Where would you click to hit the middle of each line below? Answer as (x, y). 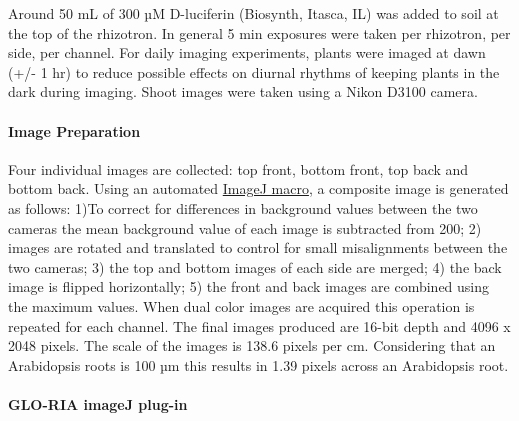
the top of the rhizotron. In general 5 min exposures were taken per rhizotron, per (259, 32)
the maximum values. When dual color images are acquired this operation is (241, 305)
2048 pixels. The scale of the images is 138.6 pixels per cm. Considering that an (252, 345)
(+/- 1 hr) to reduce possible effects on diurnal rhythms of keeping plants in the (254, 71)
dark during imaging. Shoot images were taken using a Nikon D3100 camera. (243, 91)
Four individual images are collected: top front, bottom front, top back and (238, 168)
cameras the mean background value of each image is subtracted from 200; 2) (245, 227)
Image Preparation (74, 130)
